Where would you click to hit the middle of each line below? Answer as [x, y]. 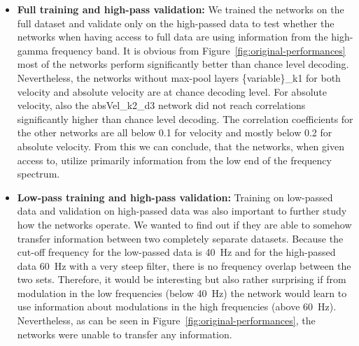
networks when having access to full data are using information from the [173, 37]
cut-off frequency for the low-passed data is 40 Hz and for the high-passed [176, 252]
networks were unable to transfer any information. [125, 334]
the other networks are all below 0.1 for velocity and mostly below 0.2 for [175, 132]
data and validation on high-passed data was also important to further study [182, 211]
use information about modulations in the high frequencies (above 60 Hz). [177, 307]
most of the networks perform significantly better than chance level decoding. [183, 64]
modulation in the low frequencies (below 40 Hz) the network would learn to [182, 293]
